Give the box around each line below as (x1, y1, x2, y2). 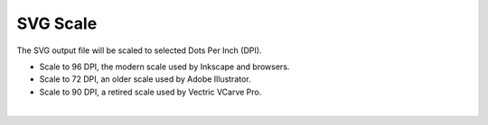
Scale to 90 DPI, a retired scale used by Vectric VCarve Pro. (39, 86, 262, 97)
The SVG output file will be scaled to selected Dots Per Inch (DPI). (16, 45, 262, 56)
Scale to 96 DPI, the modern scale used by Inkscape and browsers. (39, 61, 290, 72)
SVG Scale (16, 13, 98, 33)
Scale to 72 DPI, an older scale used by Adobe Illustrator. (39, 74, 252, 85)
